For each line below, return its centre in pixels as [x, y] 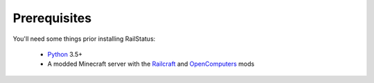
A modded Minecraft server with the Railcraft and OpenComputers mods [151, 64]
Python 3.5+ [65, 54]
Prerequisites [52, 18]
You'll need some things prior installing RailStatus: [84, 39]
